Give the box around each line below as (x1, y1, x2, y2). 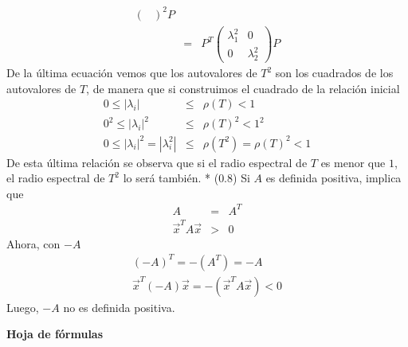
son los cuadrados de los (275, 64, 394, 81)
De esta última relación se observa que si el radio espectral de (6, 154, 308, 170)
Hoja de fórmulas (6, 326, 104, 342)
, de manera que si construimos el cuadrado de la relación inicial (86, 80, 400, 96)
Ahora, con (6, 235, 61, 251)
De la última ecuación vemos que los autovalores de (6, 64, 257, 81)
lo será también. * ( (123, 170, 219, 186)
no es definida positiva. (63, 298, 175, 315)
